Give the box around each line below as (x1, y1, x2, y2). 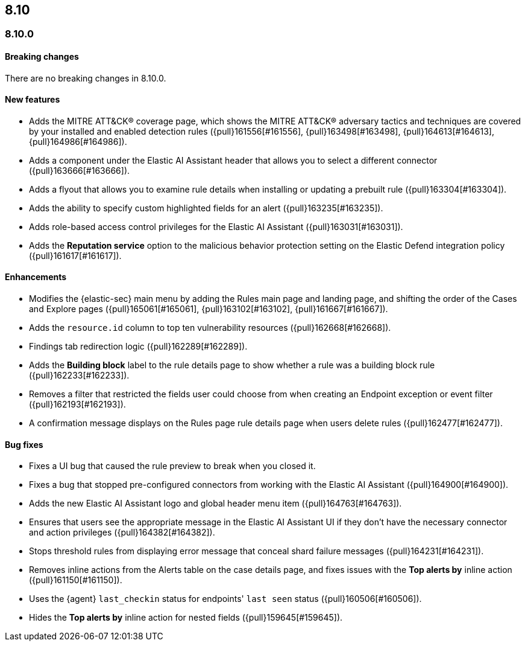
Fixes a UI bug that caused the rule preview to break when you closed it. (29, 461, 316, 472)
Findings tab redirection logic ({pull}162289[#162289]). (29, 341, 248, 352)
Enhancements (5, 272, 67, 283)
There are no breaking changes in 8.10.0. (5, 72, 166, 83)
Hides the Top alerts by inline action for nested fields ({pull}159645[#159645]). (29, 612, 343, 623)
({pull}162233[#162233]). (29, 370, 130, 381)
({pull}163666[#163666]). (29, 165, 130, 176)
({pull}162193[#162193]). (29, 399, 126, 410)
